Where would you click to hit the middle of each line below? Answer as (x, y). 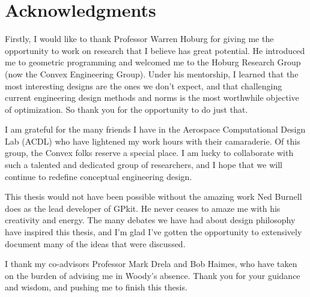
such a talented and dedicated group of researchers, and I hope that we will (144, 165)
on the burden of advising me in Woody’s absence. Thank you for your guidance (153, 275)
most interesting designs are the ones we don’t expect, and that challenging (144, 85)
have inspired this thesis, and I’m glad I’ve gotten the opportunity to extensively (153, 232)
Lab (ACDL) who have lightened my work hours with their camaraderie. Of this (153, 141)
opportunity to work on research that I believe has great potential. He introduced (155, 50)
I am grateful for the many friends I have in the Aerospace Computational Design (155, 129)
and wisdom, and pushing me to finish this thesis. (96, 287)
